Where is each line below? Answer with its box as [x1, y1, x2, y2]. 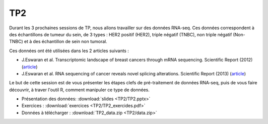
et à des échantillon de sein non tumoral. [24, 39, 108, 45]
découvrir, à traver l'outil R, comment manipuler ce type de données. [9, 87, 150, 93]
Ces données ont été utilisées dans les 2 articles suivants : [9, 48, 129, 54]
